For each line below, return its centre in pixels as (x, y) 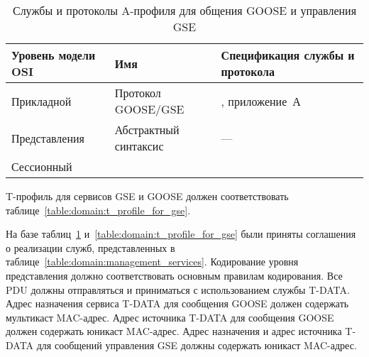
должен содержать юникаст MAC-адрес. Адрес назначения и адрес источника (174, 331)
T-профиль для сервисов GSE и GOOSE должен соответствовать (147, 196)
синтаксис (139, 146)
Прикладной (42, 101)
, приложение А (261, 101)
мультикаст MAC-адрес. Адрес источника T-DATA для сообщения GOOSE (170, 317)
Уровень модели (54, 55)
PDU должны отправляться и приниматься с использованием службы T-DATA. (178, 289)
